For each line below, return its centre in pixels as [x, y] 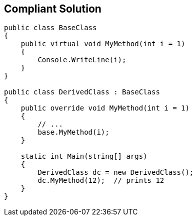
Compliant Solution [53, 9]
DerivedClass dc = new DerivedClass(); [116, 173]
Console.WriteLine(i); [82, 60]
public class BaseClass [50, 28]
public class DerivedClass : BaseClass [82, 92]
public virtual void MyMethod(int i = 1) [103, 44]
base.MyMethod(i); [73, 132]
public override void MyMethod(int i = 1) [105, 108]
